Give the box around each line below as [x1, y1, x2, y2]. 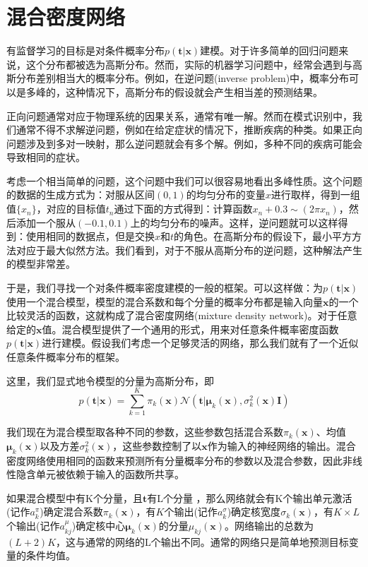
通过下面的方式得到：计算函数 [114, 201, 253, 216]
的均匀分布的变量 [186, 187, 266, 202]
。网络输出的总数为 [225, 518, 314, 533]
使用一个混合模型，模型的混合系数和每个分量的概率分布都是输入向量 [6, 294, 323, 309]
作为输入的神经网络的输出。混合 [207, 438, 356, 453]
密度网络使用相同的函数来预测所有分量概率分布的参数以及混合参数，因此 [6, 453, 343, 467]
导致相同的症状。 [6, 150, 85, 165]
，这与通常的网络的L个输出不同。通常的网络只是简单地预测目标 [56, 534, 349, 549]
